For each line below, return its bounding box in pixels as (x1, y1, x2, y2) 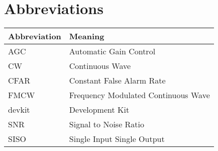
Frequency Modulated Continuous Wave (69, 89, 210, 101)
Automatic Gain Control (69, 45, 156, 57)
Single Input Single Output (69, 133, 165, 145)
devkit (8, 104, 30, 116)
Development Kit (69, 104, 130, 116)
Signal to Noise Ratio (69, 118, 145, 130)
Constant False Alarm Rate (69, 74, 166, 87)
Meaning (69, 30, 104, 42)
